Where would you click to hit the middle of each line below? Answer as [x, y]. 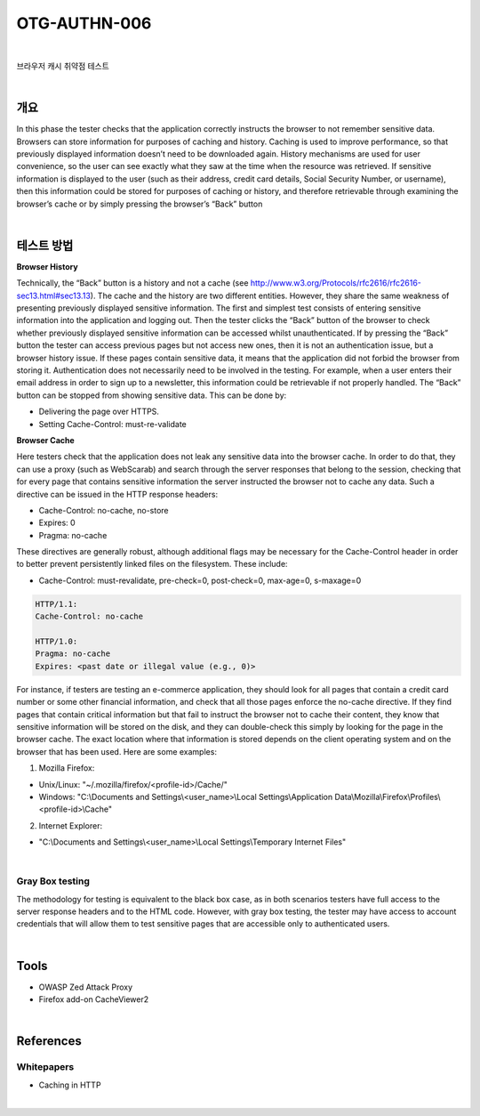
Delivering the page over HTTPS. [99, 412]
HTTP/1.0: [56, 642]
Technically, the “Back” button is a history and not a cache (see [132, 283]
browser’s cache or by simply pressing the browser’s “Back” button [140, 204]
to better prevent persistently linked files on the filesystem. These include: [152, 564]
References [49, 1041]
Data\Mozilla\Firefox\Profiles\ [388, 797]
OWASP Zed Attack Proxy [86, 987]
